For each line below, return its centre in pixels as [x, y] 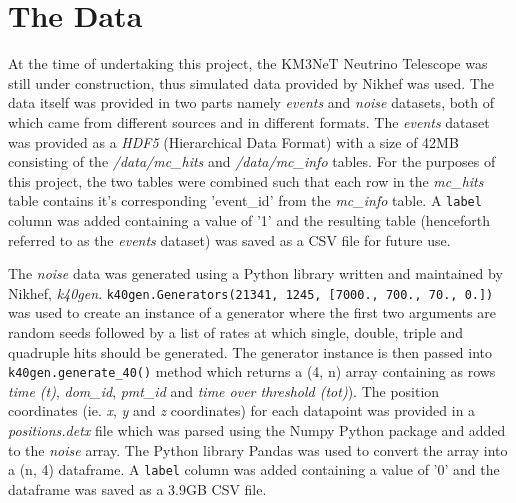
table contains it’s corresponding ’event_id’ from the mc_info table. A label [245, 200]
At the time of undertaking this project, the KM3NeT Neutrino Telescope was [248, 63]
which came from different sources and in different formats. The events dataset [249, 121]
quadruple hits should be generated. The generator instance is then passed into [250, 351]
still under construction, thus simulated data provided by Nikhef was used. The [251, 82]
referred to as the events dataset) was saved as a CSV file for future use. [229, 239]
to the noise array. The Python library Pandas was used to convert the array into [258, 449]
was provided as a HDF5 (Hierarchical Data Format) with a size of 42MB [233, 141]
